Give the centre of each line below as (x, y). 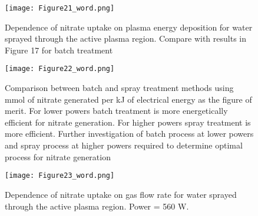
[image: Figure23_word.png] (60, 176)
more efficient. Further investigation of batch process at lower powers (129, 134)
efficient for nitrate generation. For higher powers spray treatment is (128, 122)
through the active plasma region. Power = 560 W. (97, 206)
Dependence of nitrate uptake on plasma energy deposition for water (129, 27)
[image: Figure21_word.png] (60, 8)
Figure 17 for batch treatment (59, 50)
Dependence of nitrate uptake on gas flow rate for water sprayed (121, 194)
